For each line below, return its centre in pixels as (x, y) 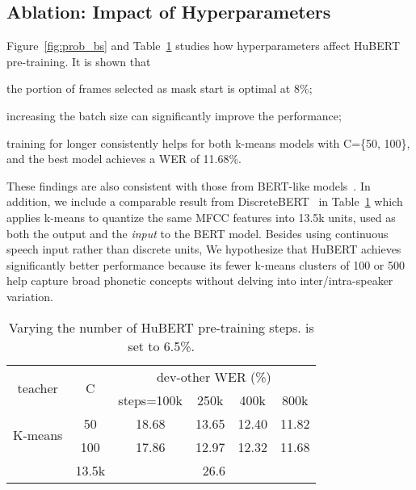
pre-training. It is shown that (79, 61)
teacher (38, 388)
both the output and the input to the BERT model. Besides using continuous (197, 233)
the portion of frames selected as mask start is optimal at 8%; (160, 88)
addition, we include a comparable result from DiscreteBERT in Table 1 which (205, 201)
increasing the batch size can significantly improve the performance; (174, 115)
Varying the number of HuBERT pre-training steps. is (161, 327)
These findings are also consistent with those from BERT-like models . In (189, 185)
